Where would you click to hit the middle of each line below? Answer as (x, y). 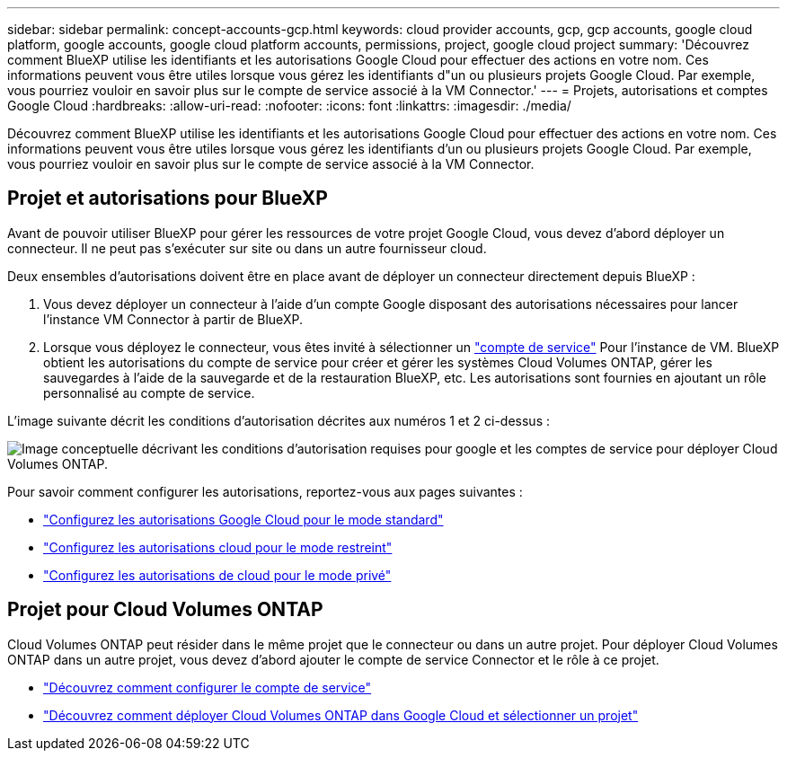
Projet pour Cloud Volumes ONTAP (165, 610)
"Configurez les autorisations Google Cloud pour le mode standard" (243, 519)
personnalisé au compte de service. (149, 392)
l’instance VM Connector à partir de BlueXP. (173, 319)
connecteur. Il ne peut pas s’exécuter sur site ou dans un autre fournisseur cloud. (247, 248)
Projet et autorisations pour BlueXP (168, 198)
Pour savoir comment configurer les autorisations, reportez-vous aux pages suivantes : (265, 491)
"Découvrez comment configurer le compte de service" (208, 687)
